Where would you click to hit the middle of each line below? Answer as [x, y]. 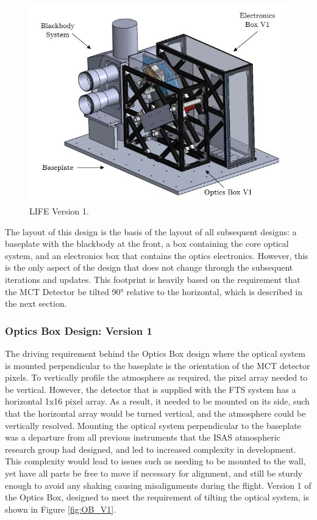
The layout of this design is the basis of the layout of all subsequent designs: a [151, 231]
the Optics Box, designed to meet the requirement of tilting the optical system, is [157, 497]
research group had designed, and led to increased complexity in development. [151, 449]
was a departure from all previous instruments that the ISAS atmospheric [143, 437]
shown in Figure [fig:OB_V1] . [61, 509]
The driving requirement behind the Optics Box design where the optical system [155, 353]
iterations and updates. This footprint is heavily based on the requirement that [153, 280]
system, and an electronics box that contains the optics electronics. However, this [157, 255]
